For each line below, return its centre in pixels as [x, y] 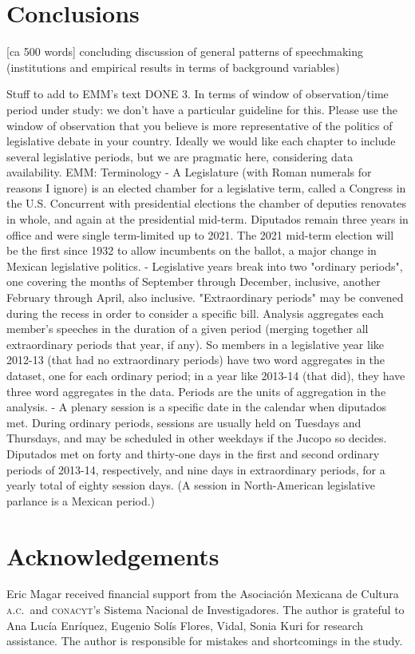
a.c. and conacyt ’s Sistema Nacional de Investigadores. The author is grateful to [206, 610]
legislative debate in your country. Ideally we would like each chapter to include [201, 141]
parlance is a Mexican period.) [81, 500]
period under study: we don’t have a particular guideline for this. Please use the [202, 109]
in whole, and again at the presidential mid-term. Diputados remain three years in [207, 219]
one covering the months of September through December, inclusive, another [194, 281]
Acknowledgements [113, 555]
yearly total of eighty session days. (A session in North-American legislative [191, 485]
